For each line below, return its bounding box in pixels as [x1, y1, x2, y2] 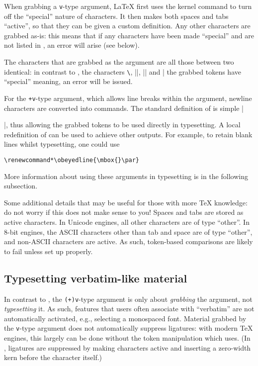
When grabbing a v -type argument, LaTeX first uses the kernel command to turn [4, 1, 252, 11]
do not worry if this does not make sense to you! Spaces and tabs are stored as [4, 207, 244, 217]
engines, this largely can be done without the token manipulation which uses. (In [4, 333, 251, 343]
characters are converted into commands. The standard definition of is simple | [4, 102, 244, 113]
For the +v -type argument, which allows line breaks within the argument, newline [4, 92, 252, 103]
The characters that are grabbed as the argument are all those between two [4, 57, 234, 67]
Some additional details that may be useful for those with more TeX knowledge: [4, 197, 248, 207]
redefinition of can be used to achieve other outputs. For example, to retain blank [4, 129, 253, 139]
